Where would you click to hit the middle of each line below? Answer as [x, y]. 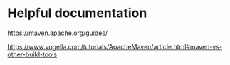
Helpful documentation [77, 13]
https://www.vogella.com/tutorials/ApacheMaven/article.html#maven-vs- [115, 46]
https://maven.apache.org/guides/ [58, 33]
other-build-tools [32, 54]
